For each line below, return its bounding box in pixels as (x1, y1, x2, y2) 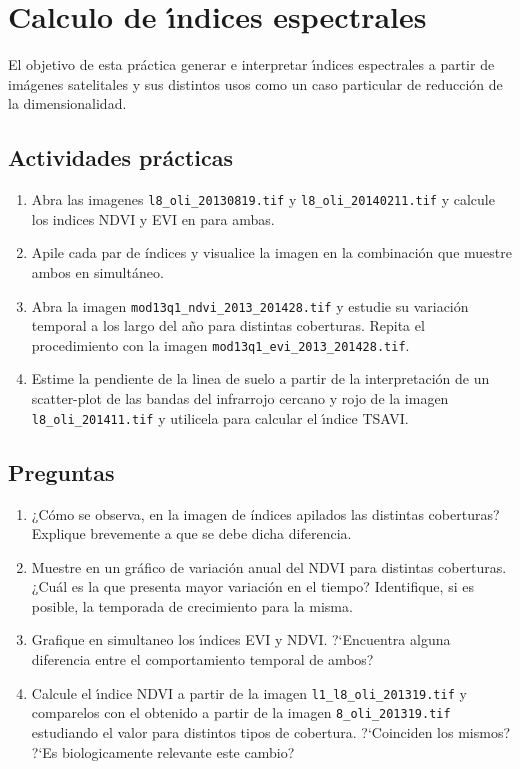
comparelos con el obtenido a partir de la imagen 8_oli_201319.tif (31, 702, 451, 723)
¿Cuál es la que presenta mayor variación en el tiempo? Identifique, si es (31, 576, 474, 597)
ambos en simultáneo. (31, 261, 164, 282)
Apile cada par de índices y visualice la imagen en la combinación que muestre (31, 242, 512, 263)
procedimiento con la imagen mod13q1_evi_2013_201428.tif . (31, 334, 410, 355)
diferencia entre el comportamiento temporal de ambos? (31, 649, 374, 670)
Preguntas (8, 456, 115, 487)
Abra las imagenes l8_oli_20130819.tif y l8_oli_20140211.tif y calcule (31, 189, 495, 210)
